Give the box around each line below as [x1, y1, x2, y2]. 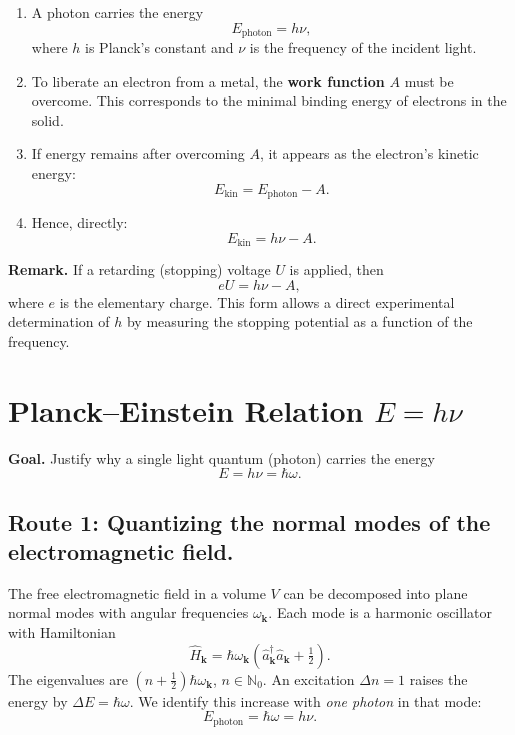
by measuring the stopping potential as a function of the [126, 311, 473, 332]
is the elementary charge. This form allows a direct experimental [59, 291, 455, 312]
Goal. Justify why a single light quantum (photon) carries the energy [8, 447, 435, 468]
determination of [8, 311, 110, 332]
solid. [31, 109, 64, 130]
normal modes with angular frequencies [8, 602, 249, 623]
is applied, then [289, 259, 384, 280]
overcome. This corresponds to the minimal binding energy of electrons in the [31, 90, 507, 111]
